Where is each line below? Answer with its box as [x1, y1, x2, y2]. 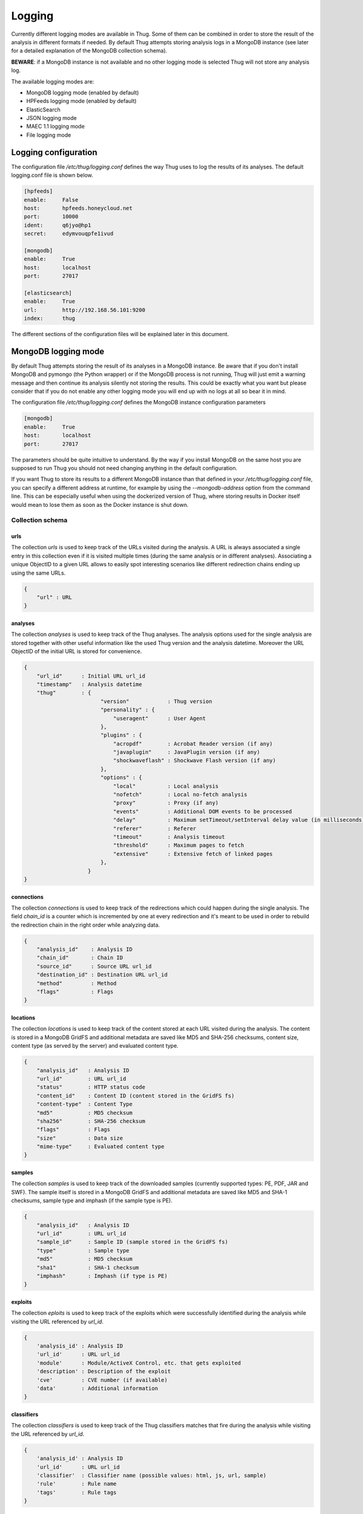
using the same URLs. [11, 569, 66, 577]
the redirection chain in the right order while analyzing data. [11, 921, 160, 928]
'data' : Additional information [36, 1385, 159, 1392]
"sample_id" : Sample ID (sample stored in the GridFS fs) [36, 1238, 229, 1246]
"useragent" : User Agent [113, 715, 206, 722]
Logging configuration [11, 147, 97, 157]
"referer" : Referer [113, 825, 197, 832]
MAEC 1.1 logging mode [26, 123, 85, 130]
